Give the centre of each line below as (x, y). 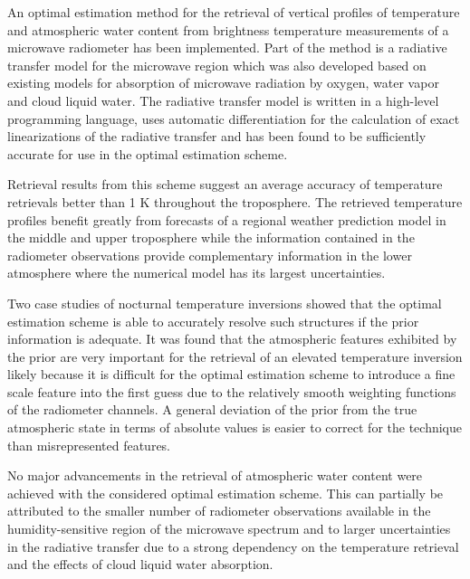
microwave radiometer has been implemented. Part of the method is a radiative (227, 47)
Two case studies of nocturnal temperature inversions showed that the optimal (225, 303)
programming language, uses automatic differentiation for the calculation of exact (234, 118)
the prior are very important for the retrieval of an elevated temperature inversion (235, 356)
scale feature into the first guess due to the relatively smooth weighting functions (232, 391)
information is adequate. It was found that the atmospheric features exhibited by (232, 339)
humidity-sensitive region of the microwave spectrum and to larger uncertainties (229, 529)
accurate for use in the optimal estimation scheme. (148, 153)
